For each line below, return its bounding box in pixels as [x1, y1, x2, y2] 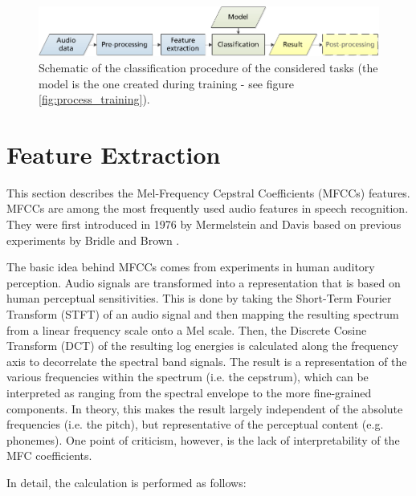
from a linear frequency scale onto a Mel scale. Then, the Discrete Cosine [6, 321, 367, 338]
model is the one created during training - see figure [39, 75, 295, 91]
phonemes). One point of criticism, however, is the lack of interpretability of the [6, 431, 400, 448]
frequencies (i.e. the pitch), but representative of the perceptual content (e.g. [6, 416, 384, 433]
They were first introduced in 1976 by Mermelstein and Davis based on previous [6, 216, 402, 233]
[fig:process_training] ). [39, 91, 150, 108]
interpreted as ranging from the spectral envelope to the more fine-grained [6, 384, 372, 401]
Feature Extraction [6, 137, 221, 170]
